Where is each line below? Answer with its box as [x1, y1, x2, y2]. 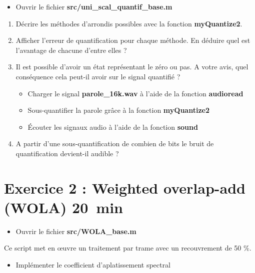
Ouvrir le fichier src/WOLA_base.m [15, 226, 136, 236]
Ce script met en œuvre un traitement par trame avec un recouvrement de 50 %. [4, 243, 251, 253]
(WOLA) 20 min [4, 197, 123, 217]
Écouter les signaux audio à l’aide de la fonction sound [27, 121, 198, 132]
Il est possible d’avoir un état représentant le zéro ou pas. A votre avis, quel [15, 61, 248, 72]
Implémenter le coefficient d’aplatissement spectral [15, 260, 170, 270]
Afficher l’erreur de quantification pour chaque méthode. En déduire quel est [15, 35, 250, 45]
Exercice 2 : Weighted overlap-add [4, 177, 245, 198]
